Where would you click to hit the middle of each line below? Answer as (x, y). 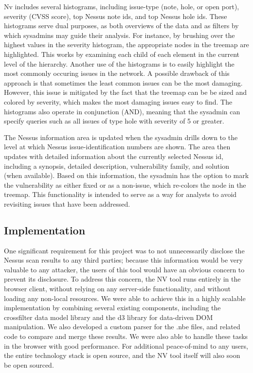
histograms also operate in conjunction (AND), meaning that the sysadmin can (122, 111)
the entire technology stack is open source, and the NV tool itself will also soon (122, 355)
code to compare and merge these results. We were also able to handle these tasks (126, 336)
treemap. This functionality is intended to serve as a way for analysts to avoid (120, 194)
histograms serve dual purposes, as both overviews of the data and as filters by (121, 26)
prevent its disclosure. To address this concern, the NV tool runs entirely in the (122, 279)
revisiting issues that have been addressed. (67, 204)
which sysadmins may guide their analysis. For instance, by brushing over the (119, 35)
